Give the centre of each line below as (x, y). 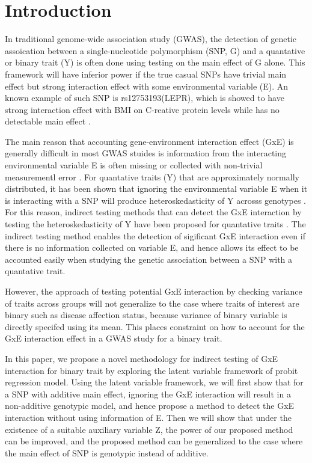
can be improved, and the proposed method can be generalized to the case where (154, 441)
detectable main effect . (48, 121)
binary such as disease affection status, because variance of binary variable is (146, 315)
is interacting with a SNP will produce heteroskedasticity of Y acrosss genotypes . (155, 200)
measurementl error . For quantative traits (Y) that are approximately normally (152, 176)
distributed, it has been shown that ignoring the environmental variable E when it (156, 189)
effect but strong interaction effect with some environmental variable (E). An (147, 86)
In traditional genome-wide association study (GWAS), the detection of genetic (151, 39)
